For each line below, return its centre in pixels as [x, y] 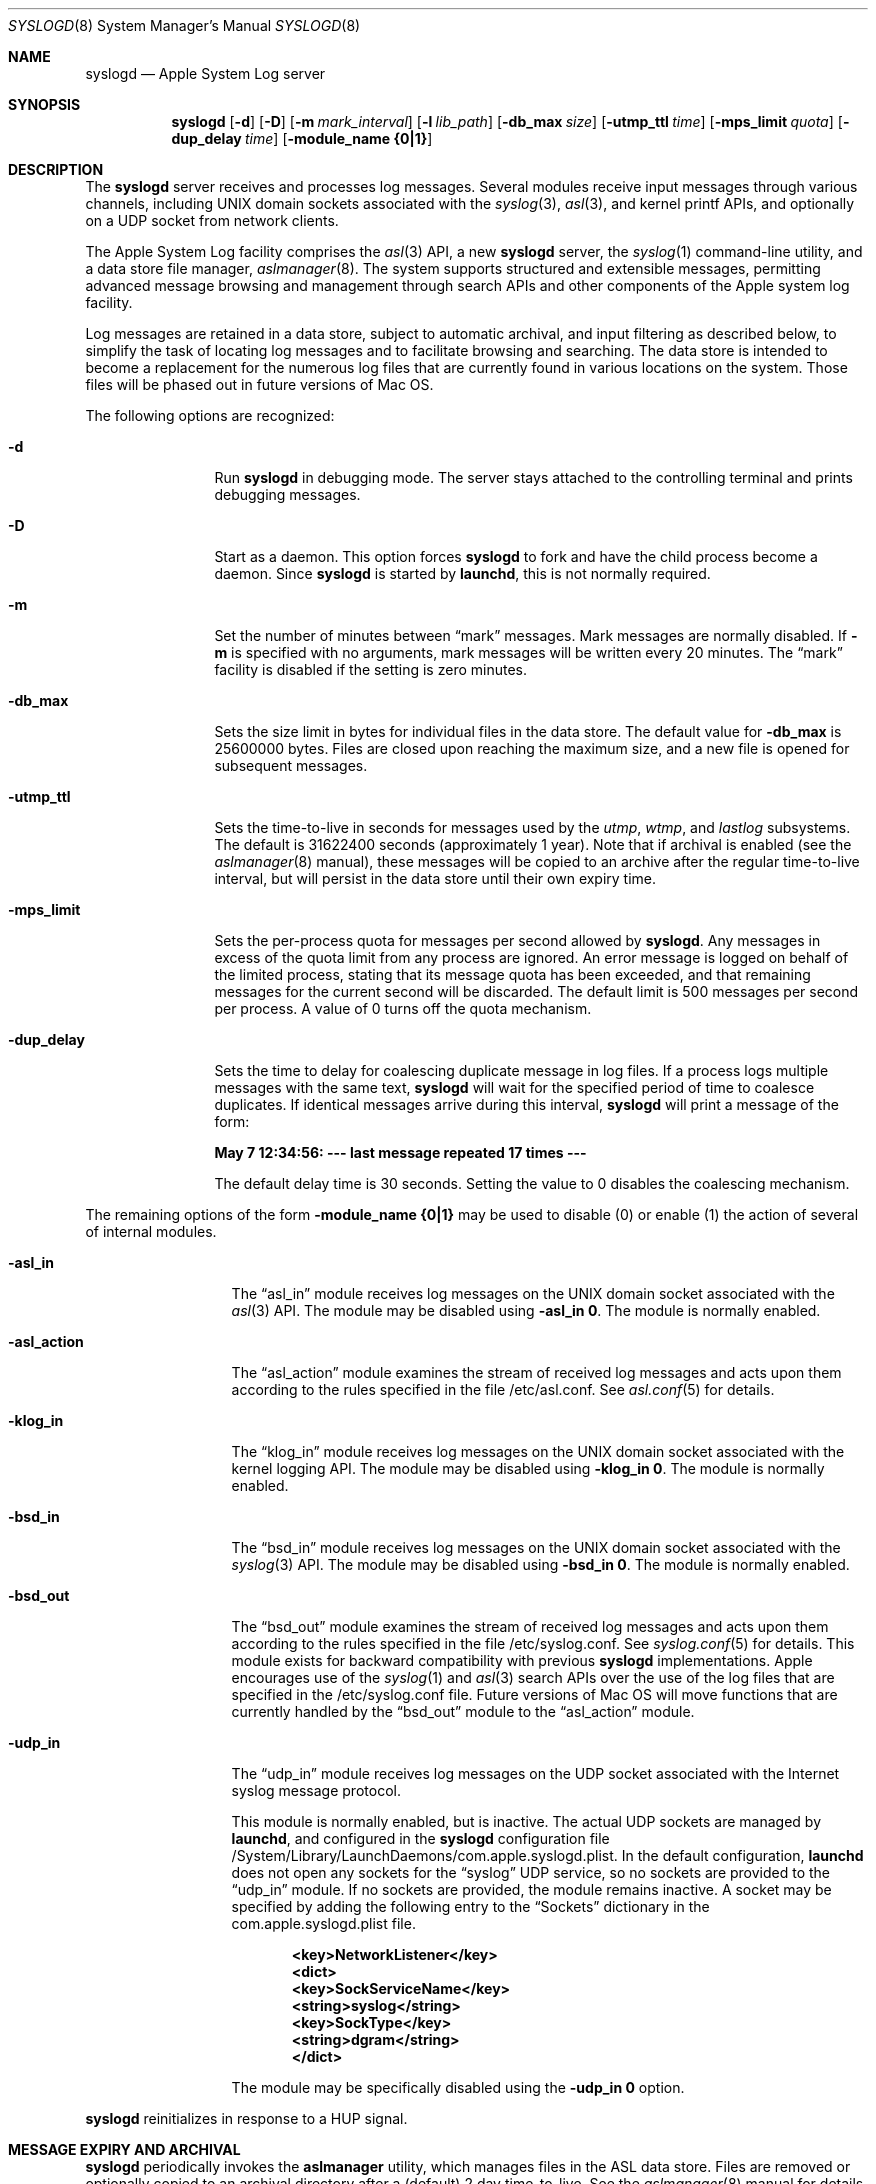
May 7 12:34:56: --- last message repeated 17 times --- [400, 1152]
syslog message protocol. [316, 1790]
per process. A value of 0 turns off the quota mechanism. [403, 1008]
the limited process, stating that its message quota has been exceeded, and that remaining [512, 974]
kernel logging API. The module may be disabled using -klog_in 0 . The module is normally [528, 1468]
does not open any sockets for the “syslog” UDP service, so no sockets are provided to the [531, 1872]
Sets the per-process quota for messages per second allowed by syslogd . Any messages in [517, 940]
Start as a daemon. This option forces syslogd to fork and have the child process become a [516, 556]
